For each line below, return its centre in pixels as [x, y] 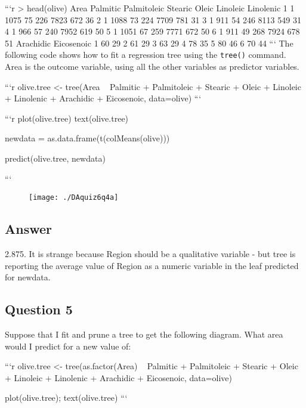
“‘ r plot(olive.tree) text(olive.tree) [67, 118]
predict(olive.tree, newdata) [55, 158]
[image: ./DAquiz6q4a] [74, 198]
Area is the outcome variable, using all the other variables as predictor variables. [152, 67]
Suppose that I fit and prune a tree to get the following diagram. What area [144, 334]
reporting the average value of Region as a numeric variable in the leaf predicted [152, 265]
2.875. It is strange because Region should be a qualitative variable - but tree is [150, 254]
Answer [29, 229]
